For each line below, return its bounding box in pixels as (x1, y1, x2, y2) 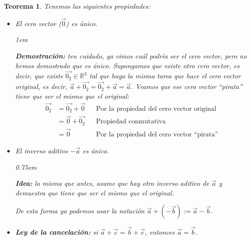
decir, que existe (15, 71, 63, 81)
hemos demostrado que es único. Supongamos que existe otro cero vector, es (15, 60, 240, 70)
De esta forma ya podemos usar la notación (15, 206, 145, 216)
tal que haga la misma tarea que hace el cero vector (89, 71, 241, 81)
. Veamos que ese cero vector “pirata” (131, 81, 243, 91)
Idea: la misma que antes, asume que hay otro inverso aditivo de (15, 178, 209, 188)
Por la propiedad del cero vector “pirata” (96, 131, 219, 138)
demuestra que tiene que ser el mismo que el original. (15, 187, 174, 197)
